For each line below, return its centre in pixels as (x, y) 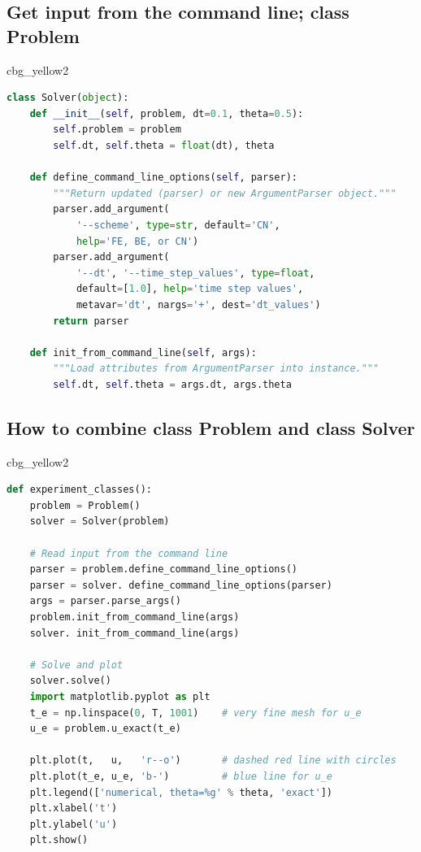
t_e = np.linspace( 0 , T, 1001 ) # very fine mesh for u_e (195, 713)
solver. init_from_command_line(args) (135, 633)
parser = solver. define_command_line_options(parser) (181, 585)
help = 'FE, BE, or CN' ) (137, 241)
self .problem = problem (117, 130)
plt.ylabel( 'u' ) (74, 824)
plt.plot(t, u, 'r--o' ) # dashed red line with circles (213, 761)
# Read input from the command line (129, 553)
